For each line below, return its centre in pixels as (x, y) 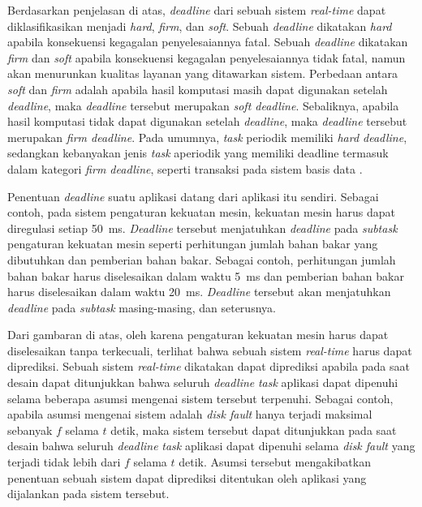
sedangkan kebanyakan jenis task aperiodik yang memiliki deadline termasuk (198, 153)
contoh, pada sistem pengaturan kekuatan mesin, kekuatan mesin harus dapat (202, 212)
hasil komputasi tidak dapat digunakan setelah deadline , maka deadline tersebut (207, 121)
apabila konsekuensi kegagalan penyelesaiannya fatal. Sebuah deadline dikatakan (208, 42)
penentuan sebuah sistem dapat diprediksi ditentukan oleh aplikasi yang (187, 477)
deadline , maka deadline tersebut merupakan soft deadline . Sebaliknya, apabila (203, 105)
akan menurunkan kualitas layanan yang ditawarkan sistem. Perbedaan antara (202, 73)
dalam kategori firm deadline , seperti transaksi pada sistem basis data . (185, 168)
